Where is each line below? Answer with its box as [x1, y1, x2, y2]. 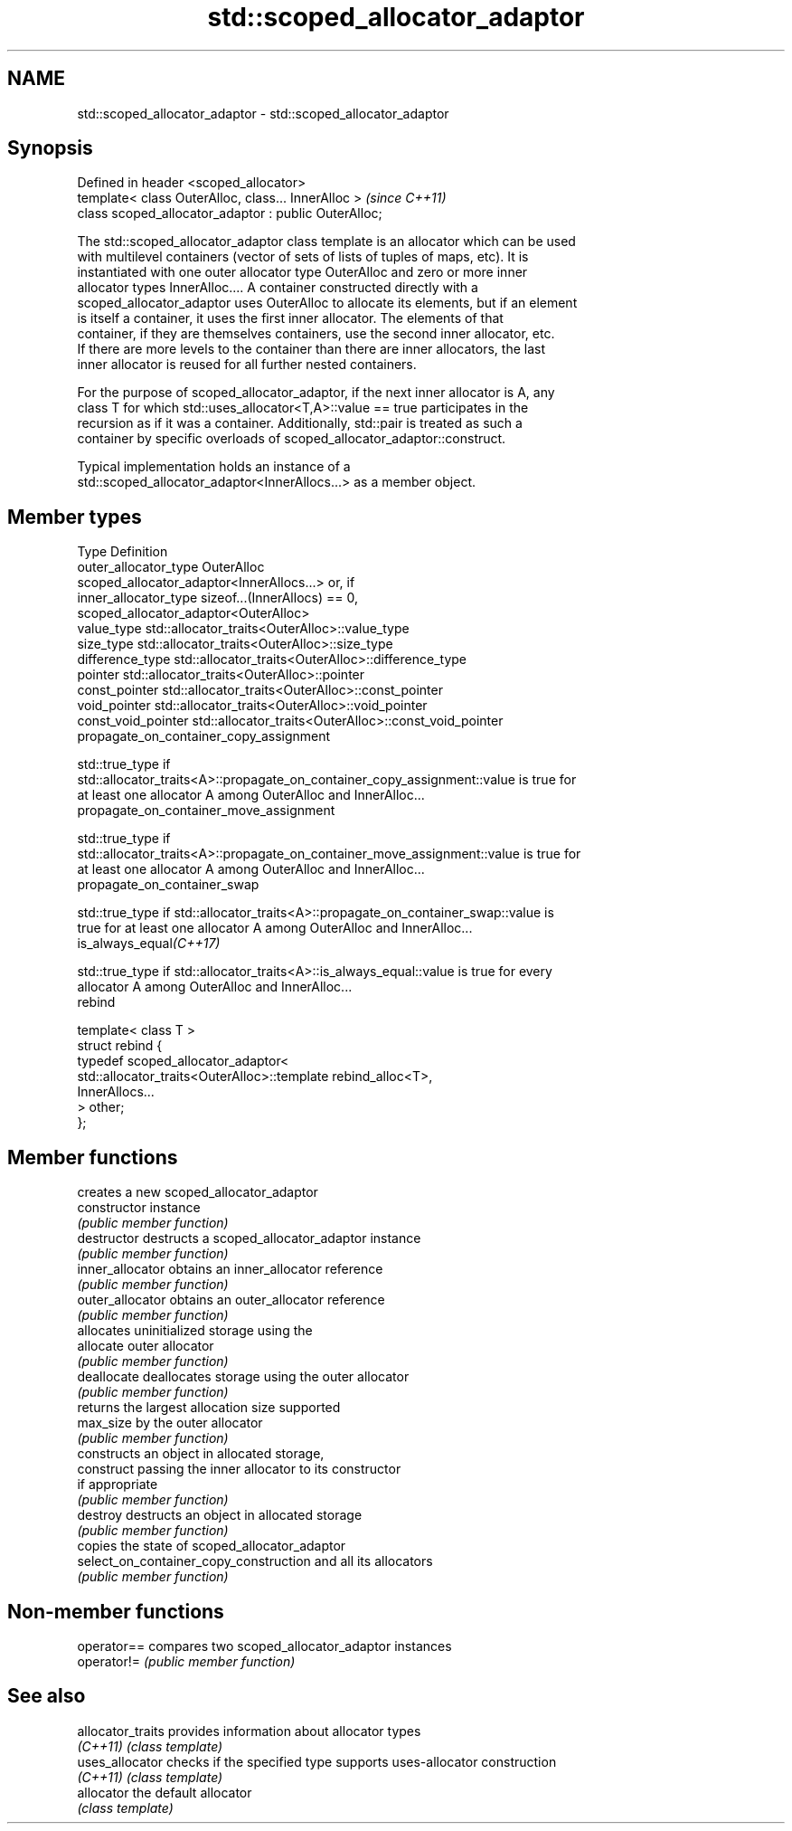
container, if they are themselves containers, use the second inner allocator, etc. [77, 326, 555, 342]
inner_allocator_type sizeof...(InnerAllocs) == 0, [77, 590, 358, 606]
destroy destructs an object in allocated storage [77, 1507, 363, 1523]
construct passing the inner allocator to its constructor [77, 1461, 401, 1477]
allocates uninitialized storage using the [77, 1323, 313, 1339]
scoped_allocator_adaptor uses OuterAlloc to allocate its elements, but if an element [77, 295, 578, 311]
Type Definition [77, 544, 168, 560]
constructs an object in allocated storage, [77, 1446, 325, 1462]
